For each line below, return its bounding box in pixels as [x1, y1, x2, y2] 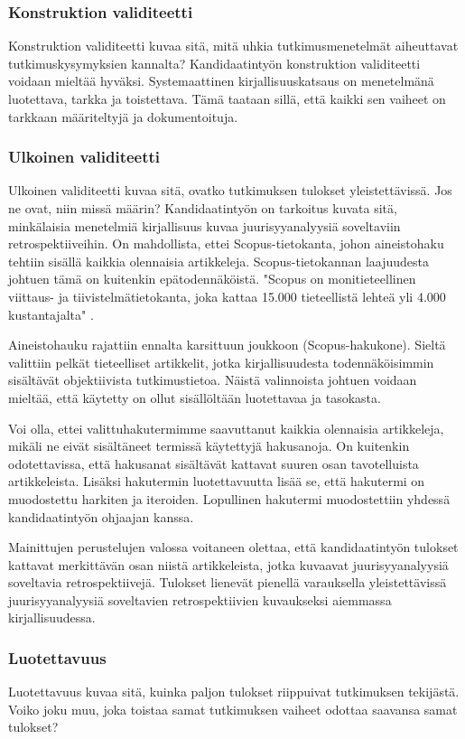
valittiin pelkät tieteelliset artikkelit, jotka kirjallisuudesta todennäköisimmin [8, 352, 434, 371]
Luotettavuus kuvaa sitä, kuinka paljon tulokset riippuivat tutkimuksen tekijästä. [8, 682, 460, 701]
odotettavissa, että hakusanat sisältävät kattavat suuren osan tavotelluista [8, 454, 419, 472]
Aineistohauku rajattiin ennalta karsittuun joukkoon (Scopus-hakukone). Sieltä [8, 335, 446, 354]
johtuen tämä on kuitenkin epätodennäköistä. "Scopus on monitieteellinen [8, 269, 416, 288]
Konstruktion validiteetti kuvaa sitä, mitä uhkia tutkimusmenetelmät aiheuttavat [8, 36, 459, 55]
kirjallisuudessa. [8, 608, 96, 627]
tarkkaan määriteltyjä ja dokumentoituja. [8, 107, 238, 126]
